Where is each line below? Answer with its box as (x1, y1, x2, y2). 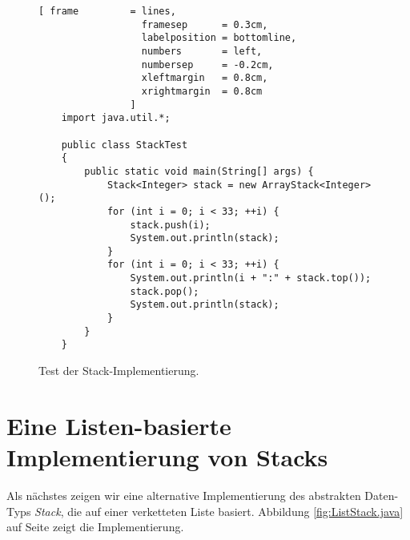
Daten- (364, 486, 399, 503)
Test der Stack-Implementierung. (38, 362, 199, 379)
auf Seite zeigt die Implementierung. (6, 518, 184, 535)
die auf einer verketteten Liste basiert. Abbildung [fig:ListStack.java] (67, 502, 404, 519)
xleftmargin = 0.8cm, (141, 72, 268, 84)
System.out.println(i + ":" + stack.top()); (130, 272, 372, 284)
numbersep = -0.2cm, (141, 58, 274, 71)
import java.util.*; (61, 112, 171, 124)
